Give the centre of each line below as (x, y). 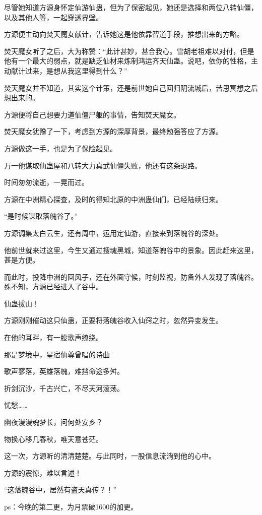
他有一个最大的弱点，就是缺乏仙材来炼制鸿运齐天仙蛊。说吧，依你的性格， (127, 61)
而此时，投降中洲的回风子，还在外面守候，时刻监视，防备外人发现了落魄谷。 (131, 276)
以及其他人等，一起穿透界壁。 (53, 17)
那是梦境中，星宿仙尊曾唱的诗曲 (57, 354)
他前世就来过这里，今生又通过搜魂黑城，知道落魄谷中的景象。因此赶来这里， (131, 250)
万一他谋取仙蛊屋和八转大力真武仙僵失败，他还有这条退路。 (103, 165)
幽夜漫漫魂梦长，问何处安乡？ (53, 422)
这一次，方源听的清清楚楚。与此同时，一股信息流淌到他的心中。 (110, 456)
